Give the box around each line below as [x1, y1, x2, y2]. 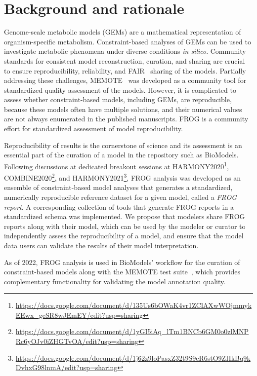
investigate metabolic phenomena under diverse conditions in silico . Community [4, 46, 246, 56]
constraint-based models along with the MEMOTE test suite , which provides [4, 266, 241, 277]
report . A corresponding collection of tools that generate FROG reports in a [4, 201, 234, 212]
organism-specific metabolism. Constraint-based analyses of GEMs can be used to [4, 36, 251, 46]
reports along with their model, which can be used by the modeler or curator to [4, 221, 246, 231]
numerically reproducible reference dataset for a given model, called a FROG [4, 191, 237, 202]
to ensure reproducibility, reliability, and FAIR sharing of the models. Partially [4, 65, 246, 75]
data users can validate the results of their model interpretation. [4, 240, 199, 250]
